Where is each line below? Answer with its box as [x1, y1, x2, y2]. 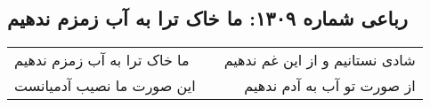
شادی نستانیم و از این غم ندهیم [223, 50, 416, 71]
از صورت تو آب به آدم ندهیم [244, 75, 416, 96]
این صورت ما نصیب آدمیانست [14, 75, 196, 96]
